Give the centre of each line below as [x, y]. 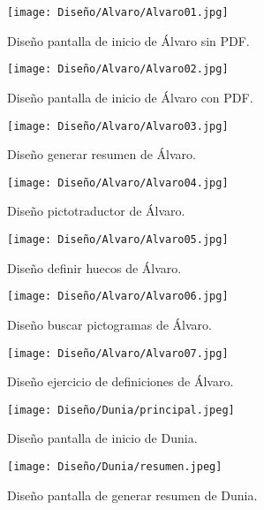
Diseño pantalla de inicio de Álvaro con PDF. [130, 97]
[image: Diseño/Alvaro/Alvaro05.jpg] [118, 240]
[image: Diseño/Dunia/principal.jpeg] [121, 410]
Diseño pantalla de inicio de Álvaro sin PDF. [128, 40]
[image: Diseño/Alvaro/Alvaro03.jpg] [118, 126]
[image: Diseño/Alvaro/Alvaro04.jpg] [118, 183]
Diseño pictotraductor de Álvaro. [96, 211]
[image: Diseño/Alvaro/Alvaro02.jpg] [118, 69]
